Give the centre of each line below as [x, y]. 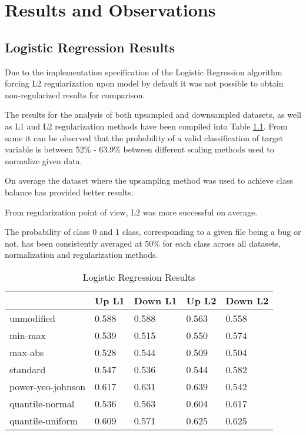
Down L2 [247, 300]
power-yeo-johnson [48, 386]
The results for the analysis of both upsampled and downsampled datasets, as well [153, 114]
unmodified [32, 318]
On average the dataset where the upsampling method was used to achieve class [149, 180]
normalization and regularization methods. [82, 255]
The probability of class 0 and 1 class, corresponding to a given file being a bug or [153, 232]
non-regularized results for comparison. [75, 94]
